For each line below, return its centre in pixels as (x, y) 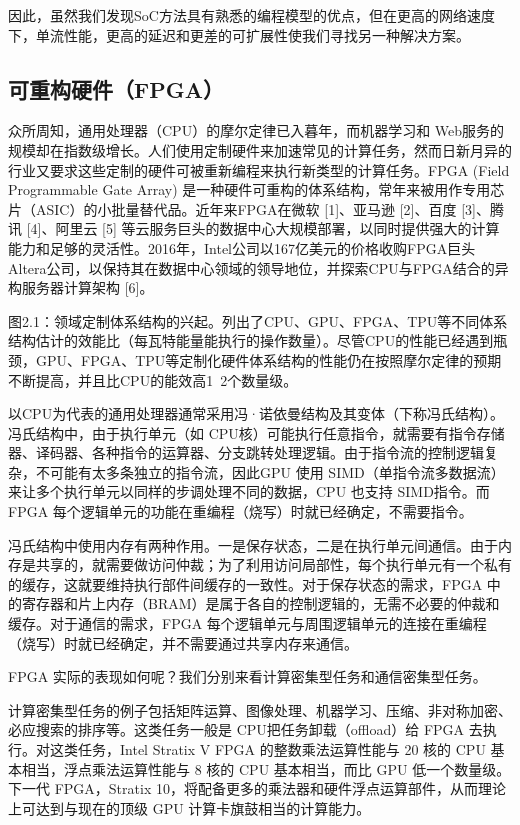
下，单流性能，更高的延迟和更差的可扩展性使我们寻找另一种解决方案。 (239, 34)
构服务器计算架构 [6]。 (81, 287)
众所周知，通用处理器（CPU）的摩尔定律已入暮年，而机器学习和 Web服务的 (256, 130)
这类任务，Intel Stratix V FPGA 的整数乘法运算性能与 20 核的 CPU (267, 749)
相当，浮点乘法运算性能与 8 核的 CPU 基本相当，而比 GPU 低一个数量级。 (266, 768)
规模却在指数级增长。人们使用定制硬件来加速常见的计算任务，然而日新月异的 (260, 149)
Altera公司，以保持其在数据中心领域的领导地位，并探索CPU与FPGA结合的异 (258, 267)
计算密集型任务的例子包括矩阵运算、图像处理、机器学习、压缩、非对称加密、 (260, 709)
